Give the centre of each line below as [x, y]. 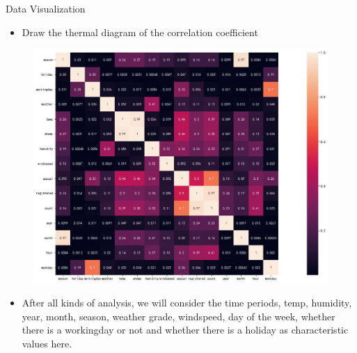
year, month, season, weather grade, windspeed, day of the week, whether [178, 316]
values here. [47, 344]
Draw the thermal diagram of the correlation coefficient [140, 32]
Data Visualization [46, 8]
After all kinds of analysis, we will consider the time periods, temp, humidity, [187, 303]
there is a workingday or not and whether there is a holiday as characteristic [185, 330]
